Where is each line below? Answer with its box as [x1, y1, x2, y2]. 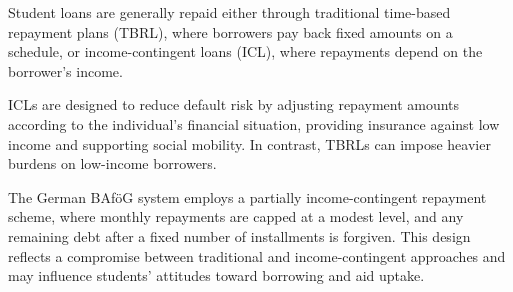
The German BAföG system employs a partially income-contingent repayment [8, 186, 487, 207]
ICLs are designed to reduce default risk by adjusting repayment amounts [8, 94, 460, 115]
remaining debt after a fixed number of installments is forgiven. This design [8, 225, 471, 246]
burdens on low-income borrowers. [8, 153, 217, 174]
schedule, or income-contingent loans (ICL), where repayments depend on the [8, 41, 483, 62]
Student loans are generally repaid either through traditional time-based [8, 2, 451, 22]
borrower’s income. [8, 60, 123, 81]
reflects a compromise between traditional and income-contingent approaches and [8, 245, 506, 266]
